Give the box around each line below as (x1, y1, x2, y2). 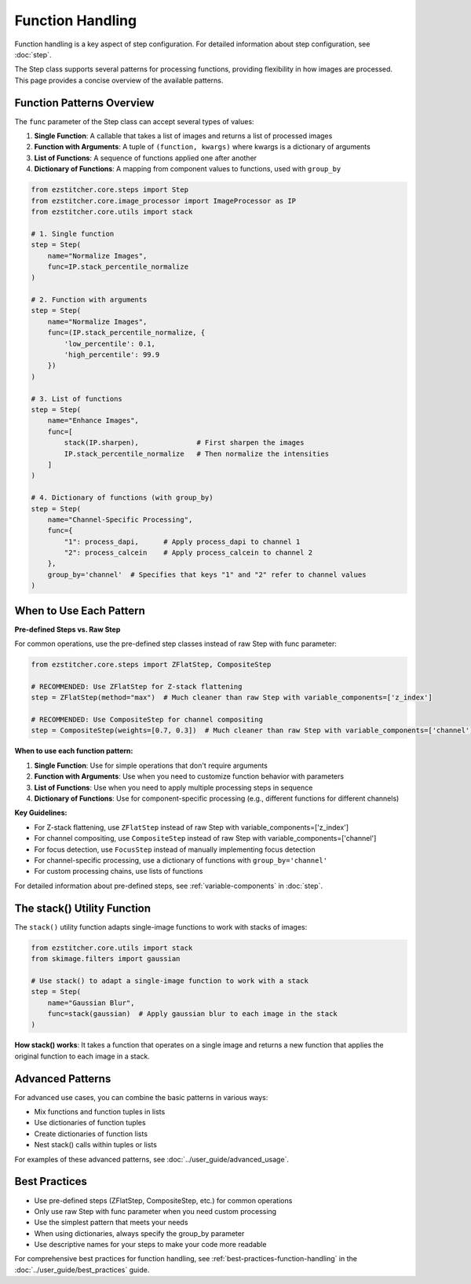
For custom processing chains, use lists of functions (34, 867, 203, 876)
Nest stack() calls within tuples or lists (34, 1140, 157, 1150)
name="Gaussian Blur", (47, 998, 135, 1007)
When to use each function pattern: (14, 747, 133, 756)
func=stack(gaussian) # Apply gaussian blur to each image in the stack (47, 1009, 338, 1018)
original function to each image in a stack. (14, 1051, 151, 1061)
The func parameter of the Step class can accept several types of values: (14, 116, 254, 126)
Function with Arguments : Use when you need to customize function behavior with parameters (34, 772, 345, 781)
